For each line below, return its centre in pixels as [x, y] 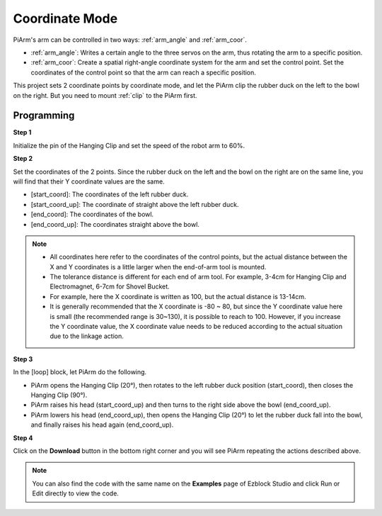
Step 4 [23, 438]
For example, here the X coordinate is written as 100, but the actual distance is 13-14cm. [178, 296]
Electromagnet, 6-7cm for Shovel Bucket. [110, 286]
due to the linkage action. [87, 336]
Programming [44, 116]
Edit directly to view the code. [76, 493]
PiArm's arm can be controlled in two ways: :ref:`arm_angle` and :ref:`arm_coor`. [130, 40]
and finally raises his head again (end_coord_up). [102, 425]
